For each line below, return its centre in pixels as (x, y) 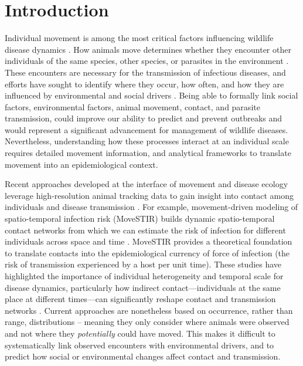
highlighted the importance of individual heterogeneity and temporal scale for (144, 276)
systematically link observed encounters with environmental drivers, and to (139, 345)
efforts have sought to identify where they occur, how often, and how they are (144, 84)
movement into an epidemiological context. (81, 164)
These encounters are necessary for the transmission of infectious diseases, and (145, 72)
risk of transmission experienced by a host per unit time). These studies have (143, 264)
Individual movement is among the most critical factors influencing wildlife (139, 38)
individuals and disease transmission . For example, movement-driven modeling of (151, 207)
